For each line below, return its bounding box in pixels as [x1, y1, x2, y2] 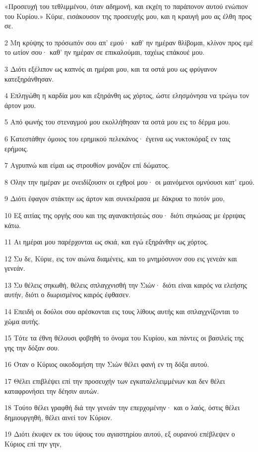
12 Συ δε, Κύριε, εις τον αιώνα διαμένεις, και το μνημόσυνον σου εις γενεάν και [4, 253, 237, 263]
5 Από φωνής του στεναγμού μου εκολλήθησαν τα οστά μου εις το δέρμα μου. [4, 116, 230, 127]
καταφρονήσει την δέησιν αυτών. [4, 385, 99, 396]
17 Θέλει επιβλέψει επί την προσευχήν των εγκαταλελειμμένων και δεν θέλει [4, 376, 225, 386]
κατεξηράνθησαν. [4, 73, 54, 84]
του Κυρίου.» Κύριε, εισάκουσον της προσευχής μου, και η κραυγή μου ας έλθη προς [4, 10, 252, 21]
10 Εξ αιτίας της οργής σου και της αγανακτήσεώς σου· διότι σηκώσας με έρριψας [4, 210, 246, 220]
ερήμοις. [4, 143, 28, 153]
